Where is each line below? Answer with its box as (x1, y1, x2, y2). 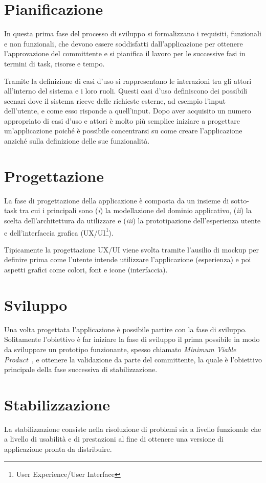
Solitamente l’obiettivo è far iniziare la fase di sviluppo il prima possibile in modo (4, 334, 260, 344)
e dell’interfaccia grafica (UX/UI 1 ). (4, 225, 114, 238)
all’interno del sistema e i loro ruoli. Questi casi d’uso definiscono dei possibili (4, 85, 248, 96)
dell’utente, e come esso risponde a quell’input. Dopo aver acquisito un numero (4, 105, 251, 116)
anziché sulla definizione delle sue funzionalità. (4, 135, 150, 146)
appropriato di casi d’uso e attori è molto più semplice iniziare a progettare (4, 115, 240, 126)
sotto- (231, 195, 249, 205)
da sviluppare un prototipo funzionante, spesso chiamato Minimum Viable (4, 343, 236, 354)
